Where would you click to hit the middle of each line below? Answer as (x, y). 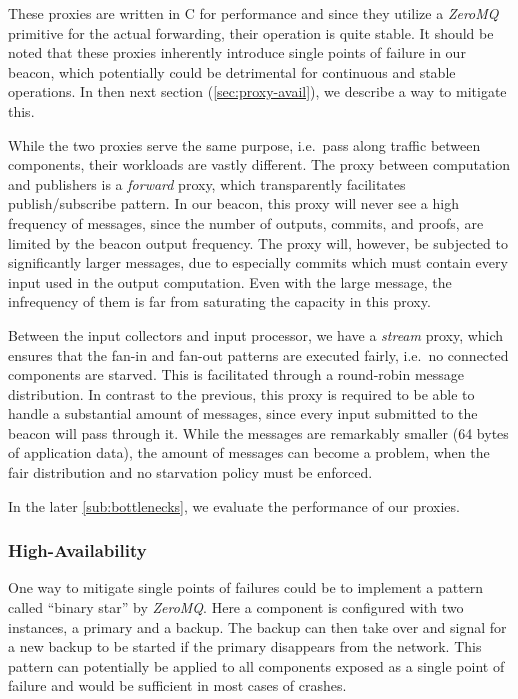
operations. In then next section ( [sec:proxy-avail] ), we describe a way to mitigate (257, 91)
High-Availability (77, 550)
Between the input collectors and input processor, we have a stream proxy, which (256, 334)
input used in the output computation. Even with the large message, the (230, 281)
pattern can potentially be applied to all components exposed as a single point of (256, 665)
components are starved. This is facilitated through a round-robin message (236, 374)
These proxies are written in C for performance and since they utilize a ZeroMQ (253, 13)
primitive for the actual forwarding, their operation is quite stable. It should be (251, 32)
